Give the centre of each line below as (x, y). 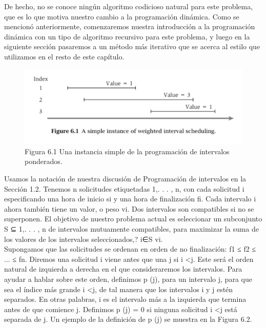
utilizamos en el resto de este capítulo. (64, 56)
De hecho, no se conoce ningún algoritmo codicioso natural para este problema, (129, 6)
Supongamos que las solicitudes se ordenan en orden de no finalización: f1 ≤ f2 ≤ (130, 249)
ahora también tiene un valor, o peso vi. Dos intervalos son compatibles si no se (129, 208)
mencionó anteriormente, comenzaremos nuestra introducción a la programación (130, 26)
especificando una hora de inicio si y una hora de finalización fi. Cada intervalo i (130, 199)
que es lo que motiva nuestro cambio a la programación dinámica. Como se (122, 16)
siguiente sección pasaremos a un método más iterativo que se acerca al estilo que (132, 46)
